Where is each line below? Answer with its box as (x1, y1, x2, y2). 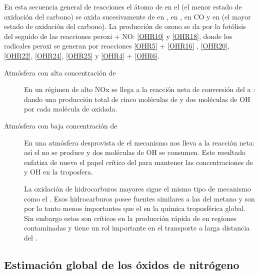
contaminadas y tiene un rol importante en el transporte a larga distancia (24, 222, 250, 233)
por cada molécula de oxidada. (24, 103, 117, 114)
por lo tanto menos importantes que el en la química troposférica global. (24, 203, 245, 213)
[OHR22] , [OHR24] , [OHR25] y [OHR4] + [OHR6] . (4, 50, 160, 60)
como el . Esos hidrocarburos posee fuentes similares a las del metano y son (24, 193, 255, 203)
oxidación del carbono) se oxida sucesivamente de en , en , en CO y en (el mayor (4, 11, 251, 21)
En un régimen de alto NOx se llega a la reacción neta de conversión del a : (24, 84, 255, 94)
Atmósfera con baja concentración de (4, 120, 117, 130)
